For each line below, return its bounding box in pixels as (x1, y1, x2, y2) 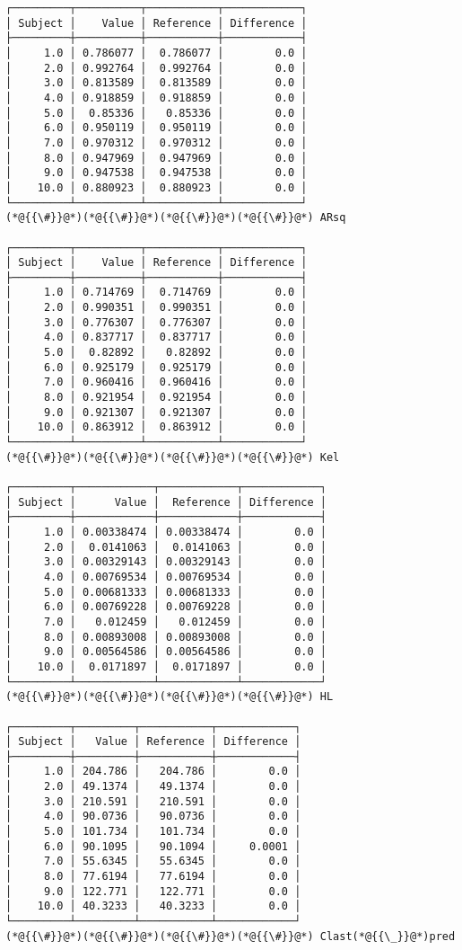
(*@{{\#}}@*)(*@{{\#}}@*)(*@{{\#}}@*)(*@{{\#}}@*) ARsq (5, 211, 346, 225)
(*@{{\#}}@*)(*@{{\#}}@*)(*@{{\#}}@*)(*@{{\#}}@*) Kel (5, 450, 340, 464)
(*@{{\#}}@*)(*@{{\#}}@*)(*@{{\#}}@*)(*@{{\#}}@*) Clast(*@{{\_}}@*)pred (5, 929, 456, 943)
